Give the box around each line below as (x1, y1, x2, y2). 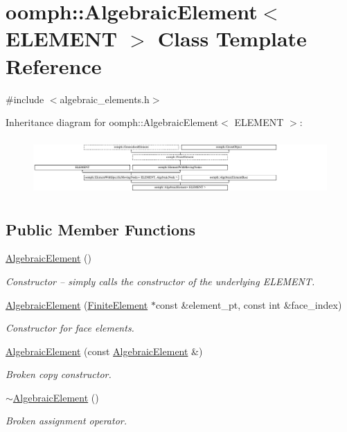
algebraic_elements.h (60, 91, 150, 106)
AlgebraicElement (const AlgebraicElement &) (6, 343, 203, 358)
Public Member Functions (6, 218, 195, 240)
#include (6, 91, 44, 106)
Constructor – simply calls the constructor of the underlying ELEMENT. (6, 273, 315, 288)
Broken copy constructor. (6, 367, 112, 381)
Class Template (157, 24, 307, 53)
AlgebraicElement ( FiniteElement (6, 297, 148, 312)
